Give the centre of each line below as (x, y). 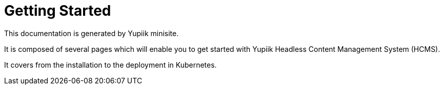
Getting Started (58, 11)
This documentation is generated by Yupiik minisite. (92, 33)
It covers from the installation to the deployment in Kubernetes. (110, 65)
